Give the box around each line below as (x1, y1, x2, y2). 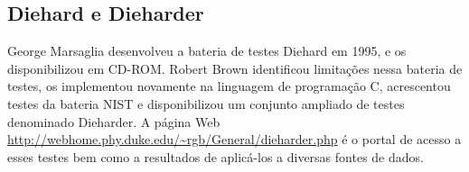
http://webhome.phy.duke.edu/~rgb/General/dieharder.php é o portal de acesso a (7, 130, 462, 149)
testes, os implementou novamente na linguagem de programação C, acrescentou (7, 77, 451, 95)
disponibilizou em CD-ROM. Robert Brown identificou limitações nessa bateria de (7, 59, 463, 77)
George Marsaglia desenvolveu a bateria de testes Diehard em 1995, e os (7, 41, 407, 60)
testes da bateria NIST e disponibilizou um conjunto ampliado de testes (7, 94, 405, 113)
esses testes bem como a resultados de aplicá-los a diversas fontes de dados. (7, 147, 424, 166)
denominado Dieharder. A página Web (7, 112, 220, 131)
